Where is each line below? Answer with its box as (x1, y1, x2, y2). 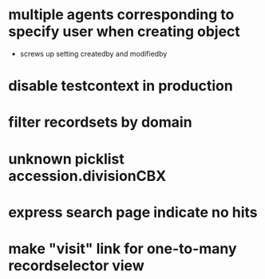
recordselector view (8, 257, 145, 274)
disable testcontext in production (8, 77, 233, 95)
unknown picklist (8, 150, 125, 168)
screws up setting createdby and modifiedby (19, 49, 168, 58)
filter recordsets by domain (8, 113, 193, 132)
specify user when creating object (8, 22, 241, 41)
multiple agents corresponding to (8, 6, 235, 24)
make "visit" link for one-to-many (8, 239, 237, 257)
